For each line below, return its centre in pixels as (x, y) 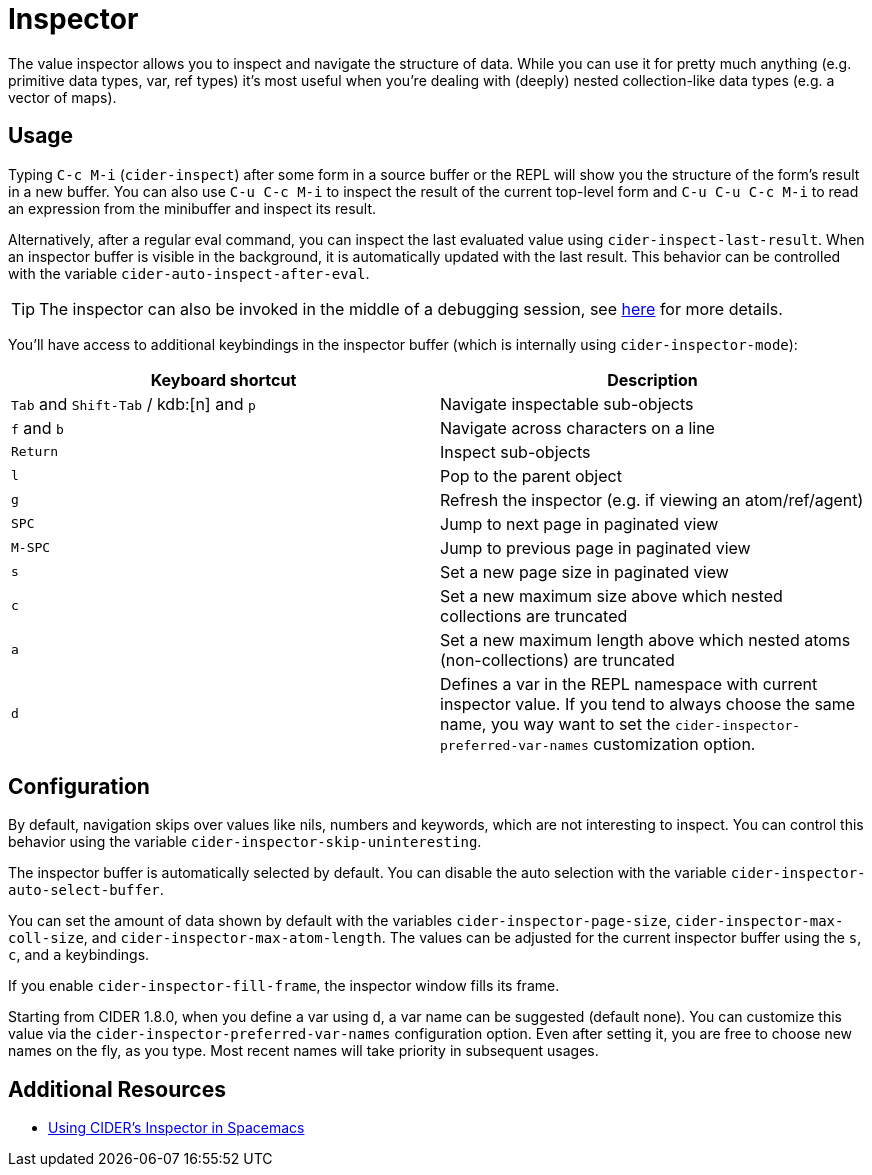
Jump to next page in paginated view (579, 523)
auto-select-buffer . (86, 890)
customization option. (674, 743)
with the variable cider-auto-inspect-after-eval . (189, 273)
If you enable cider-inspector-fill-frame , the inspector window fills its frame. (284, 986)
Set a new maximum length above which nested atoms (645, 639)
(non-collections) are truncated (557, 659)
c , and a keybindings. (79, 955)
